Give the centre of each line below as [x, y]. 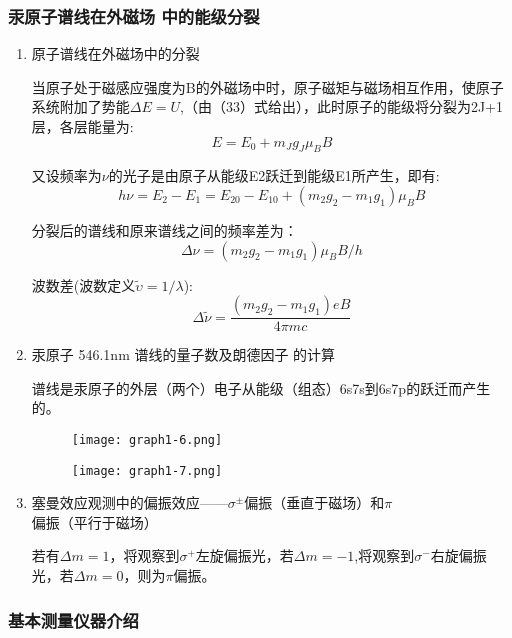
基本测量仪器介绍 [73, 619]
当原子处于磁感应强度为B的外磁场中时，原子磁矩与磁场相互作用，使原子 [267, 86]
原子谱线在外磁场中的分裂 [115, 53]
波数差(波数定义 [83, 284]
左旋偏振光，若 [244, 555]
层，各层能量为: [82, 126]
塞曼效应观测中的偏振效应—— [129, 502]
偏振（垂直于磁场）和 [314, 502]
